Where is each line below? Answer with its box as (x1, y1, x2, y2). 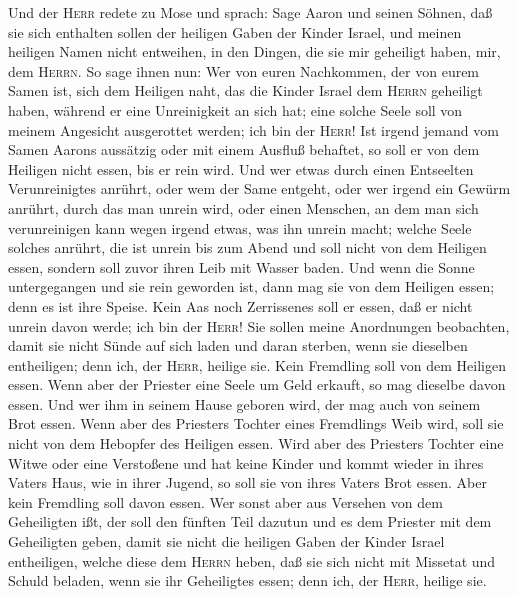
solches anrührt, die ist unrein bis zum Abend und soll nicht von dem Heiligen (8, 237, 487, 258)
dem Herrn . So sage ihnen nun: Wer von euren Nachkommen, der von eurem (8, 60, 480, 81)
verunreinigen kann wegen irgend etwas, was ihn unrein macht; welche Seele (8, 217, 472, 238)
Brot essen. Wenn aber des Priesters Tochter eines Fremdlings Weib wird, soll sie (8, 413, 504, 434)
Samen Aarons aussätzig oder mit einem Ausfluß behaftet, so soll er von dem (8, 139, 480, 160)
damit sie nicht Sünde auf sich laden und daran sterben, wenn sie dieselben (8, 335, 468, 356)
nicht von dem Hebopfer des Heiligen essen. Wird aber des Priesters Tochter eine (8, 433, 504, 454)
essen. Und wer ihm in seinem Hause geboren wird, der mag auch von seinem (8, 393, 481, 414)
